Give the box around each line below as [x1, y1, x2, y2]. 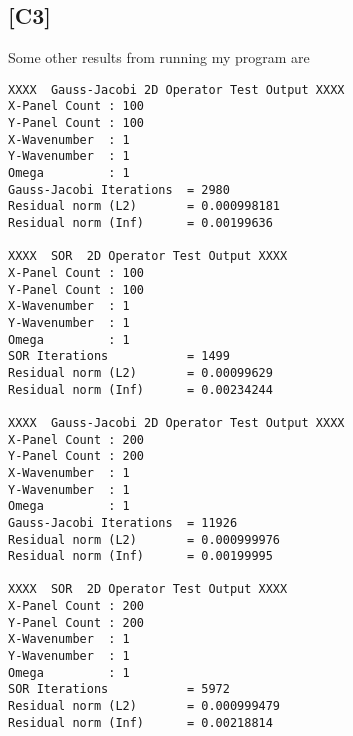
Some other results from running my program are [8, 47, 310, 68]
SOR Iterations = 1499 [8, 349, 230, 364]
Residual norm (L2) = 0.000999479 [8, 699, 281, 714]
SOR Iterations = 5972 [8, 682, 230, 697]
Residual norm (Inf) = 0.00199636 [8, 216, 273, 231]
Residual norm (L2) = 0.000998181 [8, 199, 281, 214]
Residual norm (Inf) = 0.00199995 [8, 549, 273, 564]
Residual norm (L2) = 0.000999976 [8, 532, 281, 547]
